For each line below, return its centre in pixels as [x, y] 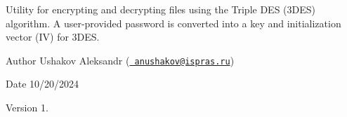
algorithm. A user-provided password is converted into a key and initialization [173, 23]
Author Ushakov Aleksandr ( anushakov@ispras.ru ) [120, 60]
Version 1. [27, 108]
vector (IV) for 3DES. [53, 37]
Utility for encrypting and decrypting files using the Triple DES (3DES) [161, 9]
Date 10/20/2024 [42, 84]
